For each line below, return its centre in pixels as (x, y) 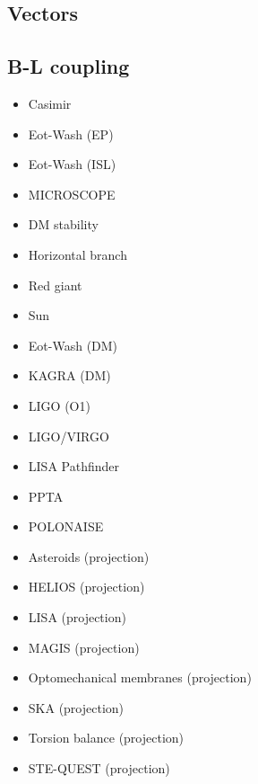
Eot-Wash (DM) (73, 345)
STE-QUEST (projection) (99, 768)
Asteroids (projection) (89, 556)
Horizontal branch (77, 254)
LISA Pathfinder (73, 466)
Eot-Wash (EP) (71, 134)
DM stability (63, 224)
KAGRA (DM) (69, 375)
